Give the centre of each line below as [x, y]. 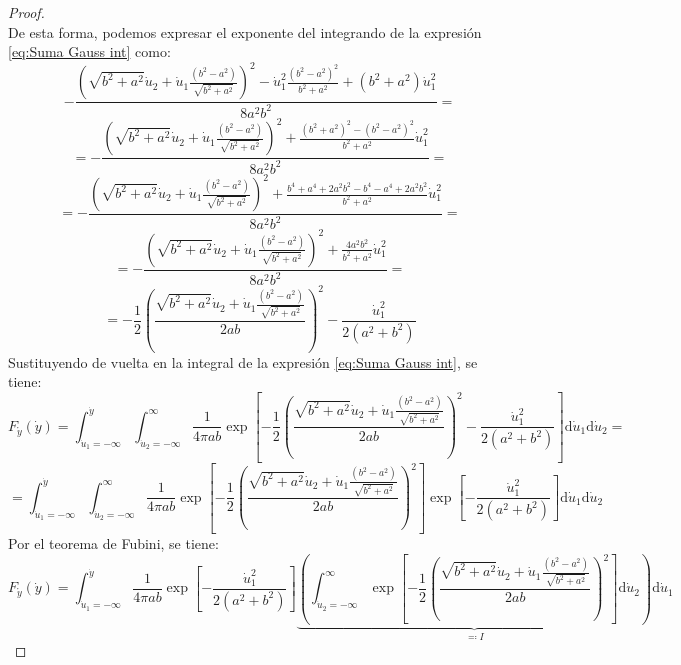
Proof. [26, 12]
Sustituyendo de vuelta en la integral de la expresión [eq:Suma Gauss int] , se [243, 361]
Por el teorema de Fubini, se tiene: [113, 542]
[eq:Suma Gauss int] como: [89, 51]
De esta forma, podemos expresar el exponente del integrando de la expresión [245, 31]
